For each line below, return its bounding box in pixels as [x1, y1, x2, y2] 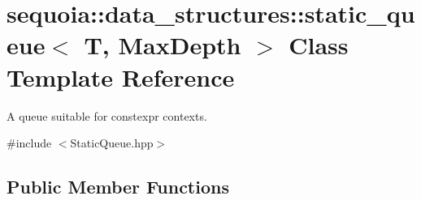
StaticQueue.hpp [70, 134, 154, 151]
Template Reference [7, 60, 235, 93]
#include [7, 134, 52, 151]
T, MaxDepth [84, 28, 241, 62]
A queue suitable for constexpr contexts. [7, 107, 207, 124]
